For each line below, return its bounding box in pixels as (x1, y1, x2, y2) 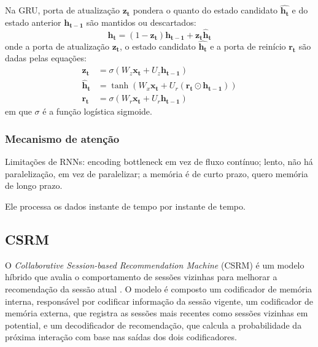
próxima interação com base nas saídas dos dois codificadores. (5, 330, 237, 343)
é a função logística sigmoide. (42, 105, 152, 118)
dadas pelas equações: (5, 51, 87, 64)
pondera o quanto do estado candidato (133, 4, 278, 17)
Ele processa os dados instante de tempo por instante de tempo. (5, 199, 246, 212)
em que (5, 105, 32, 118)
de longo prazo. (5, 179, 63, 192)
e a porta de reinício (210, 39, 286, 52)
